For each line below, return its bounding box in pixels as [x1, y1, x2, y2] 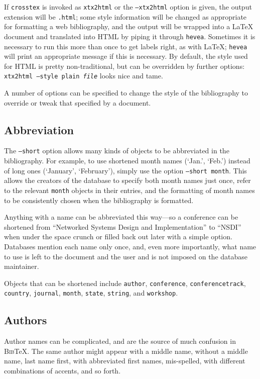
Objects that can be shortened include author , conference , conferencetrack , [4, 277, 246, 288]
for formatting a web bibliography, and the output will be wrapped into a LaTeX [4, 21, 253, 32]
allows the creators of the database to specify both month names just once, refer [4, 175, 251, 185]
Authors [4, 312, 47, 328]
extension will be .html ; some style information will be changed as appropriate [4, 11, 247, 22]
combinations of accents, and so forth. [4, 365, 121, 376]
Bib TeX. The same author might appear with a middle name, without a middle [4, 345, 248, 356]
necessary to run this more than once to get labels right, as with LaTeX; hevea [4, 41, 247, 51]
